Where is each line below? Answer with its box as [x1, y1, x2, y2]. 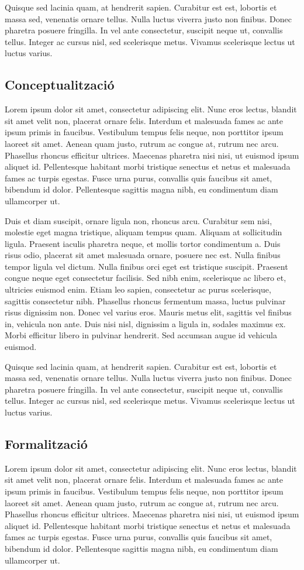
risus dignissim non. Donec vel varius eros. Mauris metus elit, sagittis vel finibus [5, 306, 292, 318]
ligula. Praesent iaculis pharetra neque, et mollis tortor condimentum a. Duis [5, 237, 281, 249]
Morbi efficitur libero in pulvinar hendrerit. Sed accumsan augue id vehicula [5, 329, 277, 341]
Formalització [5, 435, 88, 452]
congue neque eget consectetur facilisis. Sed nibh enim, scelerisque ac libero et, [5, 272, 286, 284]
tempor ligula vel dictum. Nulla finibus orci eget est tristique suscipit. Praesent [5, 260, 288, 272]
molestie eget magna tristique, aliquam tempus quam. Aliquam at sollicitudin [5, 226, 282, 238]
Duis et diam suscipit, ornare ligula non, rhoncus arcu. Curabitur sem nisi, [5, 214, 272, 226]
